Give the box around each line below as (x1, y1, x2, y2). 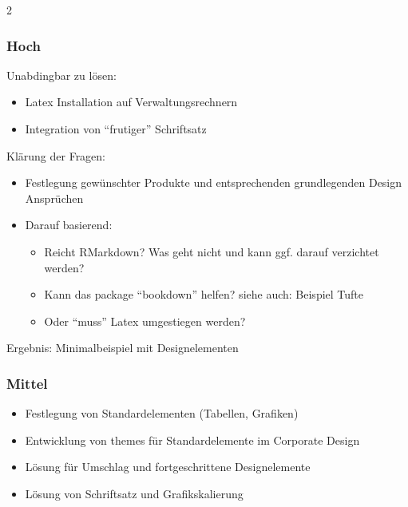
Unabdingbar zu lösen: (6, 66, 117, 83)
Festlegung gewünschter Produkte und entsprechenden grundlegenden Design (25, 174, 402, 191)
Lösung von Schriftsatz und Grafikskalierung (25, 485, 244, 501)
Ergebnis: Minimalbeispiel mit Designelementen (6, 339, 239, 356)
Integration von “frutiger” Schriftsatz (25, 121, 207, 137)
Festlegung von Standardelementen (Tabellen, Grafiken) (25, 405, 299, 422)
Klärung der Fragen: (6, 147, 106, 164)
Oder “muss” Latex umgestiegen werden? (44, 312, 246, 329)
